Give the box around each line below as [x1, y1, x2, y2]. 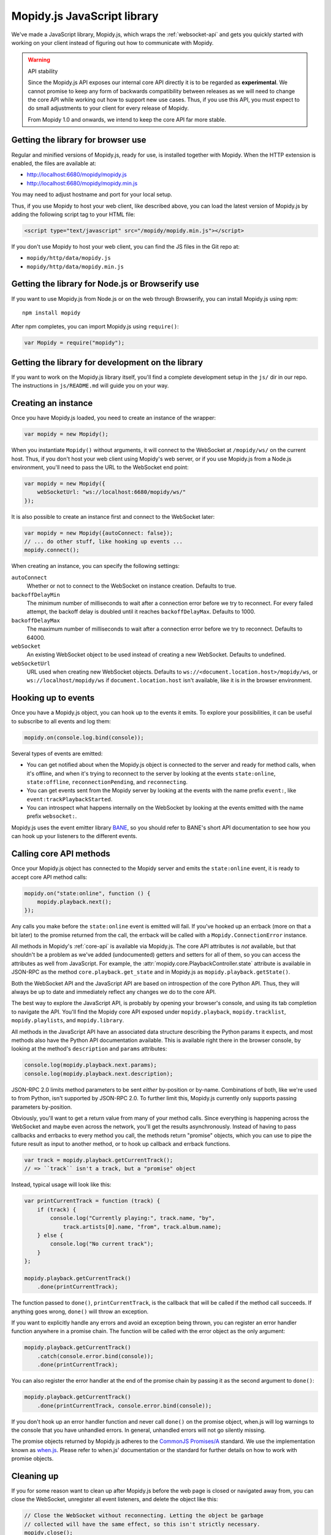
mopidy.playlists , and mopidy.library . [11, 1017, 124, 1024]
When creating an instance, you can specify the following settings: [11, 562, 180, 570]
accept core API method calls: [11, 873, 88, 880]
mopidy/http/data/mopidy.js [26, 255, 112, 262]
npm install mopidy [22, 309, 81, 316]
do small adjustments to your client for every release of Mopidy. [28, 104, 189, 112]
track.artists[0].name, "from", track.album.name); [63, 1223, 222, 1230]
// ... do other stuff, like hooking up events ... [24, 538, 183, 545]
